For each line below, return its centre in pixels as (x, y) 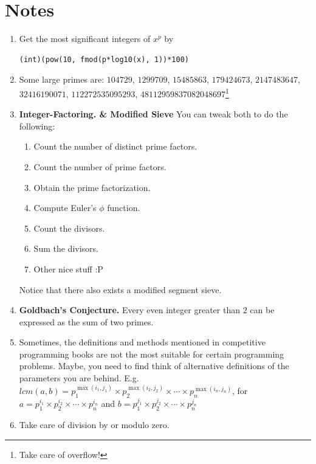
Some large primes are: (62, 79)
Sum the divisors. (66, 248)
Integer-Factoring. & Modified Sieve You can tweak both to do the (153, 114)
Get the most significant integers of (85, 39)
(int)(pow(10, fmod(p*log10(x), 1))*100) (104, 59)
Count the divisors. (69, 228)
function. (124, 208)
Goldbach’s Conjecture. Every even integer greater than (129, 310)
